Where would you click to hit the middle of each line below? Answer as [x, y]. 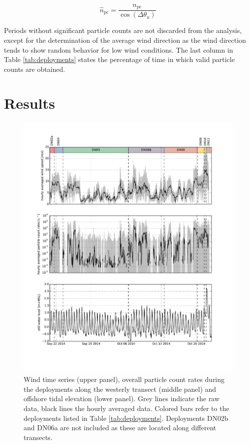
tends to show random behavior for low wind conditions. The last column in [119, 49]
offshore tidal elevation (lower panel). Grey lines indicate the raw [122, 398]
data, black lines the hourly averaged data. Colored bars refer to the [126, 408]
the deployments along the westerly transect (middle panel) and [120, 389]
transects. [38, 437]
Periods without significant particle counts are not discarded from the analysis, [123, 30]
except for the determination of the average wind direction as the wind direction [125, 40]
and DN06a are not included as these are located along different [120, 428]
